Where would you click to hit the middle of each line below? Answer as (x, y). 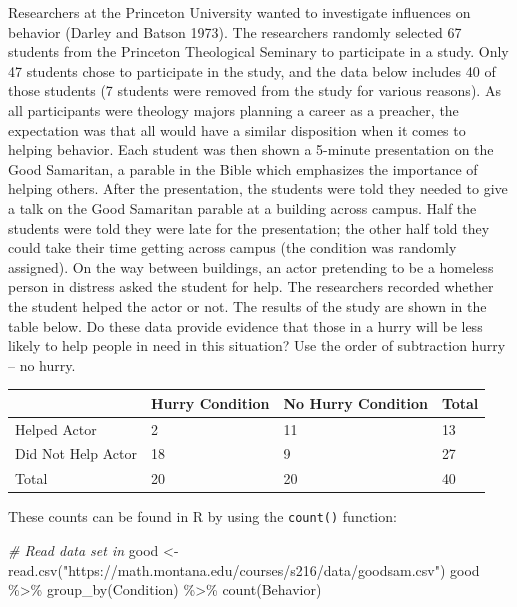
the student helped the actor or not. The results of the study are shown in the (247, 305)
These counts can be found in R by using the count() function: (202, 516)
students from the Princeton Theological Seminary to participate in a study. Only (258, 51)
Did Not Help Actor (76, 453)
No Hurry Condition (355, 402)
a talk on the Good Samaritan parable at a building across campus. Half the (242, 207)
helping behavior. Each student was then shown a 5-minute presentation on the (251, 149)
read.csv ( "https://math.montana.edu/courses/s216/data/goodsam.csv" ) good (244, 569)
